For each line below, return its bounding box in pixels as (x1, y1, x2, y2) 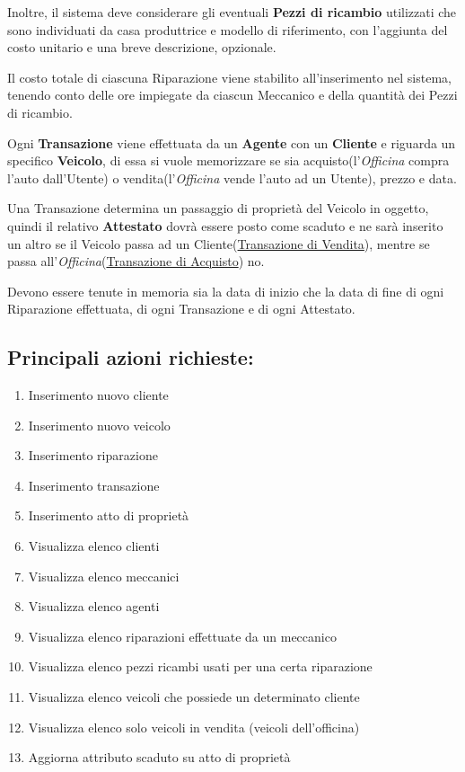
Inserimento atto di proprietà (28, 506, 189, 525)
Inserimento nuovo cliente (28, 386, 169, 404)
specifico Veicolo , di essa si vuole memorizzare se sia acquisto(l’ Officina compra (7, 151, 450, 170)
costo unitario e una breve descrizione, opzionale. (7, 38, 276, 57)
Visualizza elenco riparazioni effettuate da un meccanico (28, 626, 337, 645)
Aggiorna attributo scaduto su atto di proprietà (28, 748, 291, 767)
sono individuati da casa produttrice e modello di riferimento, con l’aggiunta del (7, 20, 448, 39)
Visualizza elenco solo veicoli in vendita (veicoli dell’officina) (28, 717, 360, 736)
